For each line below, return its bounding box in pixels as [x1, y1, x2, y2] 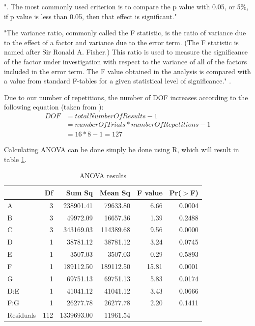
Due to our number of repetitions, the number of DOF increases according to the [4, 92, 248, 102]
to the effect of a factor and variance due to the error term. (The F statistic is [4, 37, 239, 47]
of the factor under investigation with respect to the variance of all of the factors [4, 56, 247, 66]
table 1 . [4, 154, 27, 164]
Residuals [7, 310, 36, 320]
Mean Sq [99, 187, 131, 197]
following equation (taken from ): [4, 102, 104, 112]
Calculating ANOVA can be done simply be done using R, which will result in [4, 144, 239, 155]
